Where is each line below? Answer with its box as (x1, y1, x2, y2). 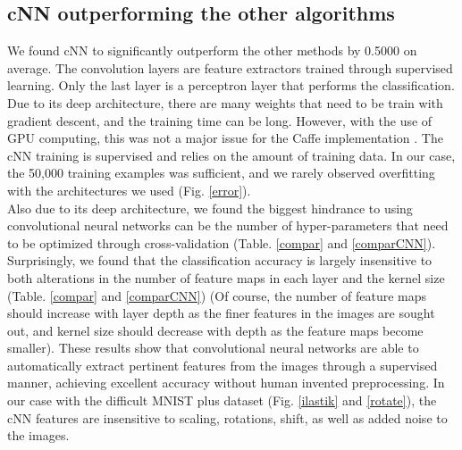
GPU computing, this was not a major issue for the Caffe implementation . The (7, 129, 443, 147)
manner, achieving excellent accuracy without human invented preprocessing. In (7, 373, 445, 392)
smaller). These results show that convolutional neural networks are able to (7, 338, 419, 357)
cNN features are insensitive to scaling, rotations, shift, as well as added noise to (7, 408, 448, 427)
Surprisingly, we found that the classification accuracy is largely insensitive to (7, 251, 433, 270)
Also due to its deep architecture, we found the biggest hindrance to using (7, 198, 413, 217)
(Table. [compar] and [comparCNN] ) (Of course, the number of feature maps (7, 286, 426, 304)
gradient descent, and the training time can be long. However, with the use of (7, 111, 433, 129)
